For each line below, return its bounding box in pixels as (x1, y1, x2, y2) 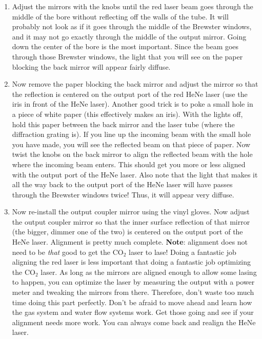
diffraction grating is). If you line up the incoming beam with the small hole (12, 129, 251, 139)
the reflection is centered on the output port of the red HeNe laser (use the (12, 88, 248, 99)
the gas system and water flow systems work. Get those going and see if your (12, 307, 254, 317)
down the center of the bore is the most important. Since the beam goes (12, 41, 239, 52)
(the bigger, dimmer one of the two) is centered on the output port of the (12, 226, 243, 237)
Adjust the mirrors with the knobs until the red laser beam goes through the (12, 1, 253, 11)
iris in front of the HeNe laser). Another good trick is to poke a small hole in (12, 98, 253, 109)
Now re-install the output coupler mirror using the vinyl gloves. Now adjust (12, 206, 250, 217)
